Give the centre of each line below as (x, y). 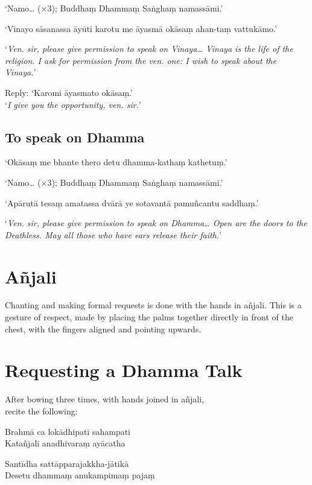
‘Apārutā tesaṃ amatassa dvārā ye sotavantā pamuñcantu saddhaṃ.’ (132, 202)
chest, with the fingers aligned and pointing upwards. (103, 328)
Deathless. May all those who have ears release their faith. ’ (113, 234)
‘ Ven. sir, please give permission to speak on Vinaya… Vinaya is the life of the (149, 49)
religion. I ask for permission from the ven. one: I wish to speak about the (141, 60)
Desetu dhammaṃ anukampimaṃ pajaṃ (80, 475)
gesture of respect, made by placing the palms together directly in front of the (149, 317)
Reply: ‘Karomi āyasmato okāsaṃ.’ (69, 92)
